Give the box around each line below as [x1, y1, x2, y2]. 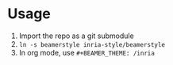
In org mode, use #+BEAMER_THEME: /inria [18, 48, 156, 57]
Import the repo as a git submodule [18, 31, 134, 40]
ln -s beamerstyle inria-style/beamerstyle [18, 40, 166, 48]
